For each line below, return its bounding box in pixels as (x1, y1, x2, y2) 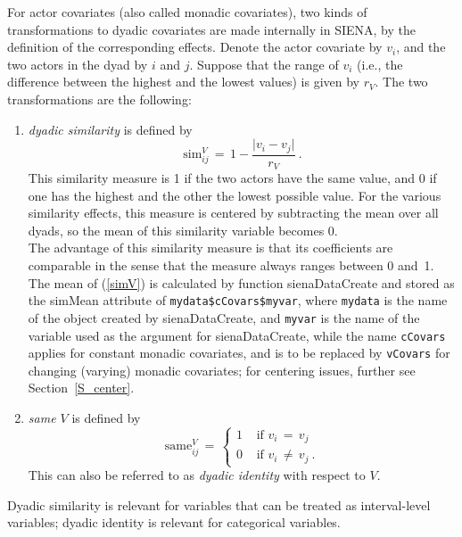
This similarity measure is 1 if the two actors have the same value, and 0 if (28, 169, 437, 187)
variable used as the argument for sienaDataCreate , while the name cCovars (28, 326, 446, 344)
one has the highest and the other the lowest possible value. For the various (28, 186, 441, 204)
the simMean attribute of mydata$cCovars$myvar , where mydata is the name (28, 291, 448, 310)
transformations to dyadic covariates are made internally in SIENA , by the (7, 20, 416, 38)
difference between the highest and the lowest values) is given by (7, 72, 360, 91)
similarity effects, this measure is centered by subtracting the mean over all (28, 203, 439, 222)
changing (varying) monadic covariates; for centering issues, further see (28, 360, 416, 379)
